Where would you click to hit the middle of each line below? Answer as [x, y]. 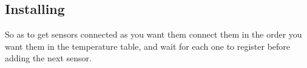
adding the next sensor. [48, 58]
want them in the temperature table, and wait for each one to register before [148, 46]
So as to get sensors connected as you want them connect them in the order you [153, 34]
